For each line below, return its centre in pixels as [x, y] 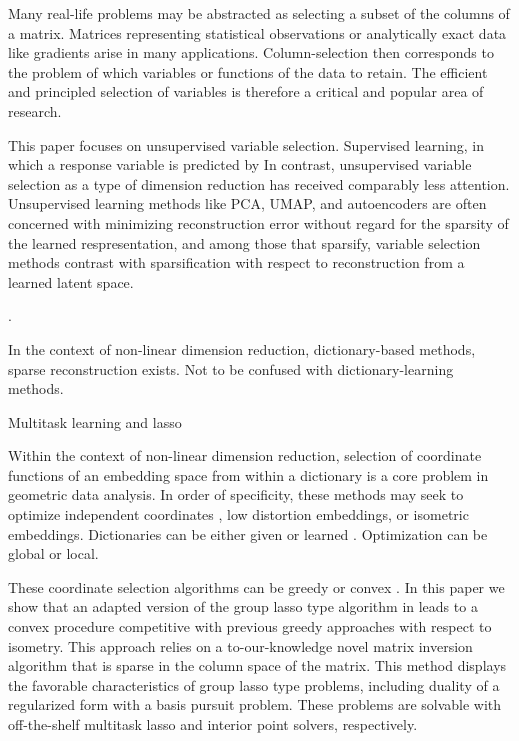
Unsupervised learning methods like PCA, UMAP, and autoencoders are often [247, 203]
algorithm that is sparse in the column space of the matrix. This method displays [257, 665]
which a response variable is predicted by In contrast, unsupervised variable [240, 164]
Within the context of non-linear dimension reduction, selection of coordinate [245, 455]
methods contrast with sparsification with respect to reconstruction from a [236, 262]
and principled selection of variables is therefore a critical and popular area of [246, 91]
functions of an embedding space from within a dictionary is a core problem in [248, 474]
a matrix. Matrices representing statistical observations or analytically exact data [257, 32]
